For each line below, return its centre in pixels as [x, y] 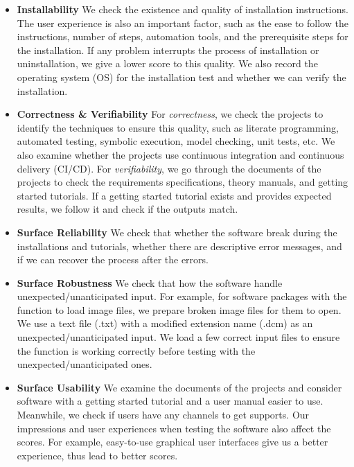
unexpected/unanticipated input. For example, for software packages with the [182, 296]
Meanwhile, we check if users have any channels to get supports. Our [163, 415]
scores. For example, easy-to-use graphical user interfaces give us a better [172, 442]
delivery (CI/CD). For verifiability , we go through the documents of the [169, 168]
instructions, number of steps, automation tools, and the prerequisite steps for [183, 36]
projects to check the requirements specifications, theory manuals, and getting [183, 182]
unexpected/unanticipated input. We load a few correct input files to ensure [178, 337]
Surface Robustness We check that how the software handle [150, 282]
